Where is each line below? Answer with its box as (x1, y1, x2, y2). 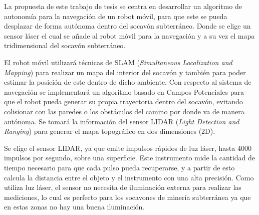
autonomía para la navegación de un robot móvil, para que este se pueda (4, 11, 227, 21)
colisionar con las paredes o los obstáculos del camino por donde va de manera (4, 106, 244, 116)
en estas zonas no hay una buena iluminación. (4, 201, 145, 212)
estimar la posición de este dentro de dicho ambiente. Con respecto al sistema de (4, 77, 251, 87)
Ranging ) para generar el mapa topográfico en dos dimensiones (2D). (4, 126, 215, 136)
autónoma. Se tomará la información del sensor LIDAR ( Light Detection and (4, 116, 239, 126)
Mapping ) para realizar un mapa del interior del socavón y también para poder (4, 67, 246, 77)
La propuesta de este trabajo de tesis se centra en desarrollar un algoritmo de (4, 1, 242, 11)
